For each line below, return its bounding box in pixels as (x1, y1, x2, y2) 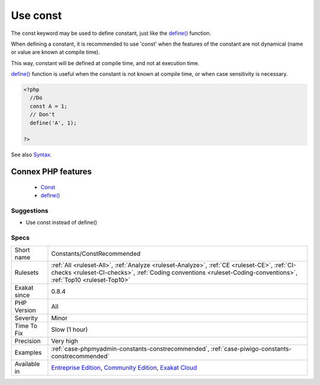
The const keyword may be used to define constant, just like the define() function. (11, 30, 212, 37)
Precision (14, 336, 41, 345)
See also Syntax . (11, 151, 52, 158)
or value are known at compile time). (11, 49, 100, 56)
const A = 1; (30, 102, 68, 110)
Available (14, 360, 40, 368)
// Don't (30, 111, 55, 118)
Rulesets (14, 268, 39, 277)
